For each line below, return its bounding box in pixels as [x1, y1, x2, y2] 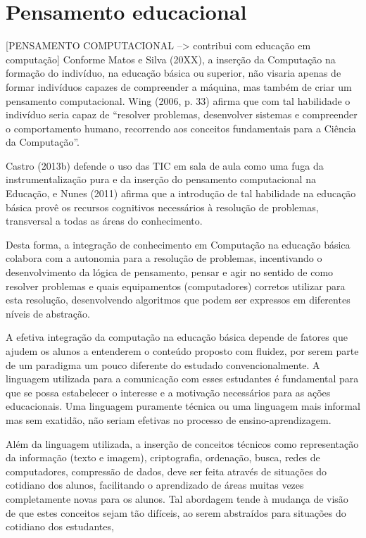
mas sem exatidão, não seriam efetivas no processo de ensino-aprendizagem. [6, 412, 332, 427]
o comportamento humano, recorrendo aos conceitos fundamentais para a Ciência [6, 120, 356, 135]
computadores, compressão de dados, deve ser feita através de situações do [6, 463, 327, 478]
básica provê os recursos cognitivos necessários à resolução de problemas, [6, 199, 319, 214]
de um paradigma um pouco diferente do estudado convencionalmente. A [6, 357, 320, 372]
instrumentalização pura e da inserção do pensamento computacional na [6, 172, 316, 187]
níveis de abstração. [6, 306, 90, 320]
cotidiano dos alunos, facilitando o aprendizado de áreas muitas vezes [6, 477, 304, 492]
